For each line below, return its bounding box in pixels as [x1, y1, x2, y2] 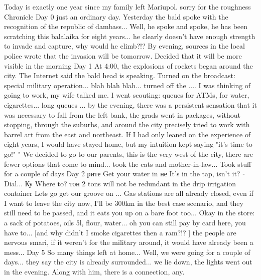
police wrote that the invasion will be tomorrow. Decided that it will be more [4, 50, 242, 61]
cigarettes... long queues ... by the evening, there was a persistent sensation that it [4, 99, 257, 110]
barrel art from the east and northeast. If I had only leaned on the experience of [4, 129, 251, 139]
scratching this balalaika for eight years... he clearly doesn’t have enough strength [4, 31, 255, 41]
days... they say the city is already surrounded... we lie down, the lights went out [4, 256, 252, 267]
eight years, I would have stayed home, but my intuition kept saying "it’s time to [4, 139, 252, 149]
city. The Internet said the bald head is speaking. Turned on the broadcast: [4, 70, 235, 81]
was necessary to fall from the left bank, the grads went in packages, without [4, 109, 241, 120]
